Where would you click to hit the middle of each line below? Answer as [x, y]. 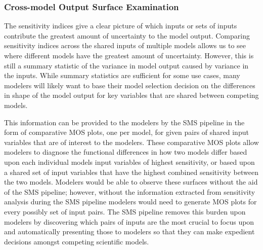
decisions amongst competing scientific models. [77, 241]
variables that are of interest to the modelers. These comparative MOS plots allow [131, 142]
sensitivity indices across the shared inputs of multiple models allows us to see [125, 45]
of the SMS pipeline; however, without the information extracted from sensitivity [130, 191]
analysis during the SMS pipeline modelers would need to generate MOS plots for [130, 202]
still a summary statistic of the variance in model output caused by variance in [126, 65]
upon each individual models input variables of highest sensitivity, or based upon [129, 162]
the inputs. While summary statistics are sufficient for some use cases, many [122, 75]
